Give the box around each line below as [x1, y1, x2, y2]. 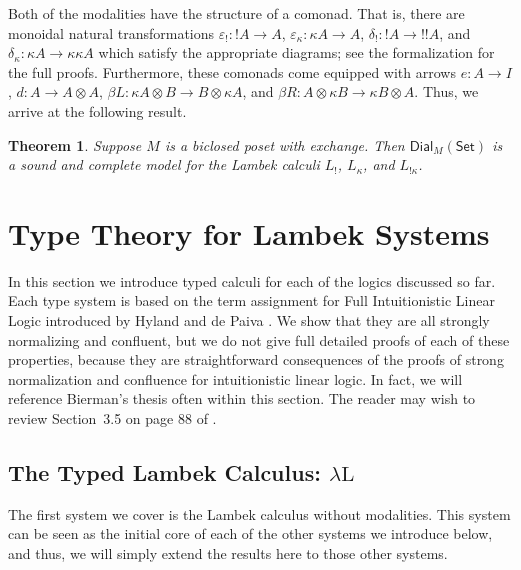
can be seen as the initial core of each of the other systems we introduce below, [8, 523, 493, 544]
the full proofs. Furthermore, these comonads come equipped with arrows [8, 61, 456, 82]
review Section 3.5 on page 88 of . [8, 408, 217, 429]
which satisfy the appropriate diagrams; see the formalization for [98, 42, 495, 63]
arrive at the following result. [8, 100, 187, 121]
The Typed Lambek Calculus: [8, 457, 321, 488]
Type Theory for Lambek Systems [8, 212, 490, 253]
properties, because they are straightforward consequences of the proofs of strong [8, 349, 504, 370]
